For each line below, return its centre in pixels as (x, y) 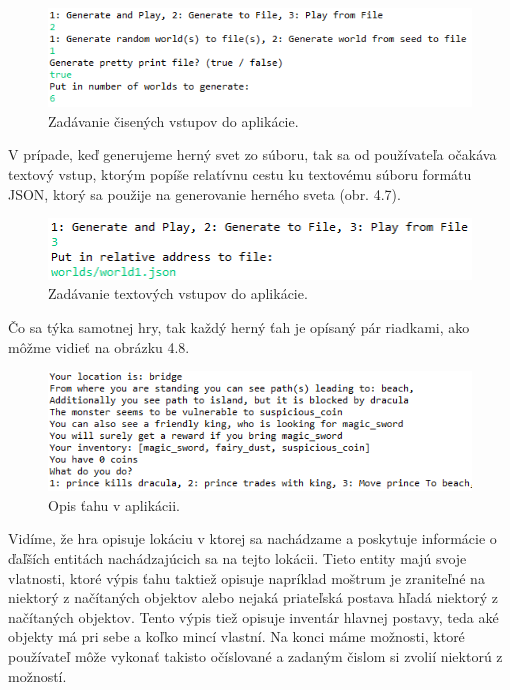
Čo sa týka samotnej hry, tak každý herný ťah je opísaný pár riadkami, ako (239, 326)
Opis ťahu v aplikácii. (114, 504)
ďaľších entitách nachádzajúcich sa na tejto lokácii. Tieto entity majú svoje (237, 557)
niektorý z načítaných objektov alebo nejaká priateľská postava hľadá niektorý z (253, 597)
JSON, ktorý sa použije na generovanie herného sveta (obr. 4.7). (204, 193)
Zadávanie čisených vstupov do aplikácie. (173, 120)
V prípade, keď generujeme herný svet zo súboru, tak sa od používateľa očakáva (252, 154)
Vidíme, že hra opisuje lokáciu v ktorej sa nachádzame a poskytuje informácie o (252, 538)
